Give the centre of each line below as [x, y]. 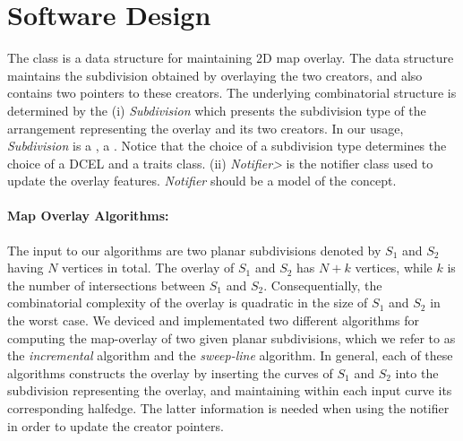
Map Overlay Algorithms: [88, 216]
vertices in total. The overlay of [148, 268]
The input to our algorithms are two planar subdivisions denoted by [194, 250]
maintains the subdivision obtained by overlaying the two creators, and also [215, 75]
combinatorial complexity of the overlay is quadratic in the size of [188, 303]
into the [417, 372]
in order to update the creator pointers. [116, 425]
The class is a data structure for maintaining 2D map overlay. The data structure [231, 58]
